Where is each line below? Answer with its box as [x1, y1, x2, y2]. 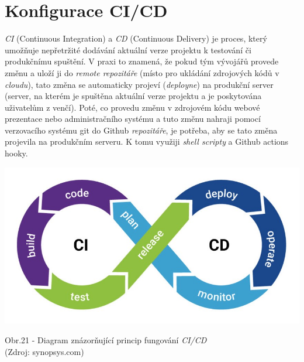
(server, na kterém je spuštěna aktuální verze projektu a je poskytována [5, 90, 262, 102]
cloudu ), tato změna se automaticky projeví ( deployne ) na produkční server [5, 78, 274, 90]
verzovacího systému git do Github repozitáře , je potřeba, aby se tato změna [5, 124, 278, 136]
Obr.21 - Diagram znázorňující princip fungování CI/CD [5, 334, 207, 346]
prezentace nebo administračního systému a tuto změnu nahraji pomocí [5, 112, 261, 125]
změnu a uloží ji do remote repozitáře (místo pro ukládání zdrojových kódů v [5, 66, 279, 78]
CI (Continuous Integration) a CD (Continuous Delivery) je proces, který [5, 32, 267, 45]
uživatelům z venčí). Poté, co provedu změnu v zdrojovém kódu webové [5, 101, 260, 113]
